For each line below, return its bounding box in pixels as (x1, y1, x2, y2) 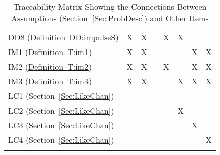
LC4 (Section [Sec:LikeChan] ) (8, 134, 114, 145)
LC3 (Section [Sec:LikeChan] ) (8, 119, 114, 131)
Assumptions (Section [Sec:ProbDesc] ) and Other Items (11, 12, 209, 24)
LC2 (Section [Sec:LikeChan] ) (8, 105, 114, 116)
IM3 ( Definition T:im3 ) (8, 75, 92, 87)
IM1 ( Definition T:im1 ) (8, 46, 92, 58)
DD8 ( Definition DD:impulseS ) (8, 31, 119, 43)
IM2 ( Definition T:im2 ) (8, 61, 92, 72)
